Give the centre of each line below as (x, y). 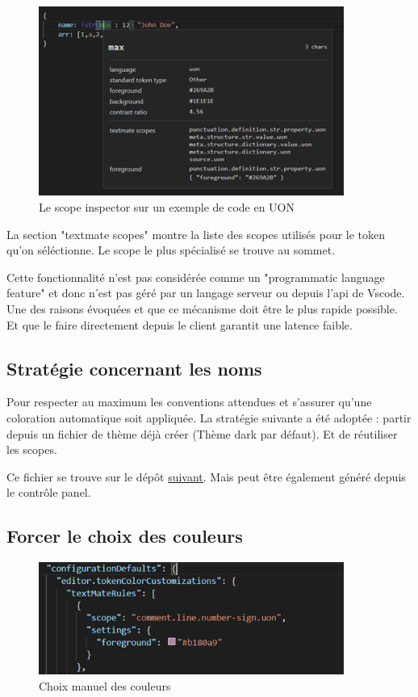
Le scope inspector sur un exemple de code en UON (167, 207)
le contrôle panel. (49, 492)
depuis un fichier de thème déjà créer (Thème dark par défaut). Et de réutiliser (202, 433)
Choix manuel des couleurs (105, 686)
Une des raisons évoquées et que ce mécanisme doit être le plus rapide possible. (202, 308)
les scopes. (32, 449)
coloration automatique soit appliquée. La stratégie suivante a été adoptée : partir (209, 417)
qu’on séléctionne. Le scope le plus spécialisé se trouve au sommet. (171, 250)
